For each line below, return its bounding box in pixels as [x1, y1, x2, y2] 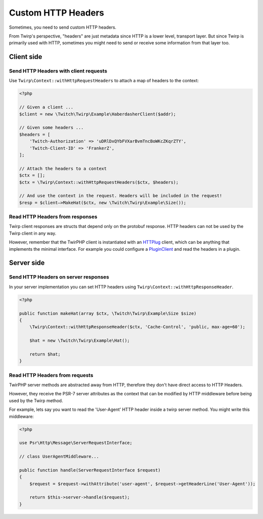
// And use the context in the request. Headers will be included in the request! [19, 193, 223, 199]
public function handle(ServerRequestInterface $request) [19, 467, 161, 473]
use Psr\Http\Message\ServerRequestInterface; [19, 440, 132, 445]
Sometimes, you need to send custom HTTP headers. [9, 24, 116, 30]
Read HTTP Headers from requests [9, 371, 94, 378]
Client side [9, 53, 42, 61]
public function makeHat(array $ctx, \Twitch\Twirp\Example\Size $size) [19, 311, 197, 316]
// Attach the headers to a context [19, 166, 107, 171]
